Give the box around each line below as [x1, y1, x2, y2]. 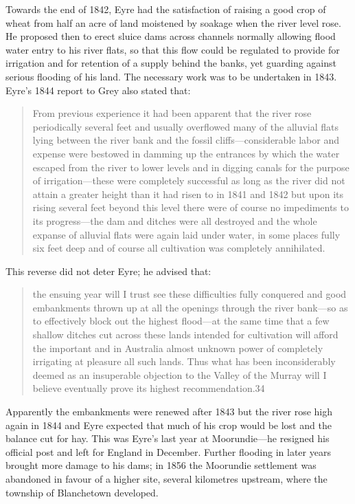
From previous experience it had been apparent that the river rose [32, 106, 312, 120]
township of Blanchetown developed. [5, 485, 159, 499]
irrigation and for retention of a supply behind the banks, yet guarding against [5, 56, 336, 70]
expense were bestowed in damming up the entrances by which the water [32, 146, 340, 160]
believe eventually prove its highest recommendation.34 [32, 381, 265, 395]
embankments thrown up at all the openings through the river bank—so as [32, 300, 348, 314]
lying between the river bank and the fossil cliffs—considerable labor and [32, 133, 339, 147]
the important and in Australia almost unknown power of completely [32, 340, 323, 355]
